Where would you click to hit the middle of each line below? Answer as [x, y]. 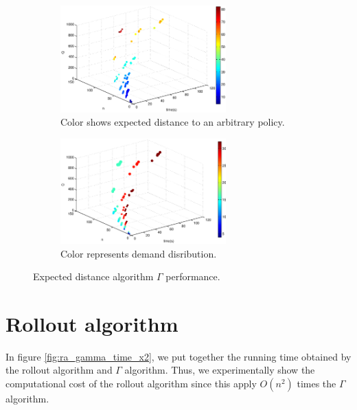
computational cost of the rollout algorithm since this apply [131, 384]
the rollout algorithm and [59, 370]
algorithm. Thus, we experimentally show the [220, 370]
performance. [193, 276]
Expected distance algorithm [93, 276]
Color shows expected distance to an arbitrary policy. [173, 122]
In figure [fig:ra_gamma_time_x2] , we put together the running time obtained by [178, 356]
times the [316, 384]
